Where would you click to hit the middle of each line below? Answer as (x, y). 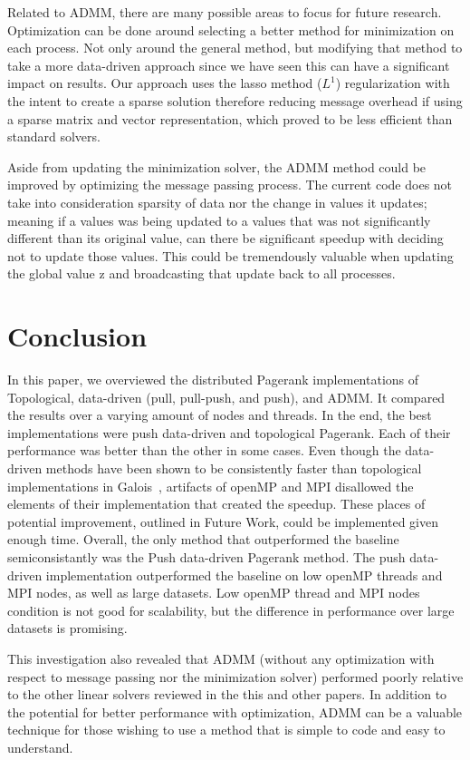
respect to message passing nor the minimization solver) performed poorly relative (235, 676)
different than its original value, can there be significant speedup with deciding (225, 238)
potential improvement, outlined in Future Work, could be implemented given (223, 521)
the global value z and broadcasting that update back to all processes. (201, 273)
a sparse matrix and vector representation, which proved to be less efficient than (230, 118)
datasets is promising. (67, 628)
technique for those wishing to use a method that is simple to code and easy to (226, 730)
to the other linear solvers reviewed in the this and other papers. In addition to (227, 694)
